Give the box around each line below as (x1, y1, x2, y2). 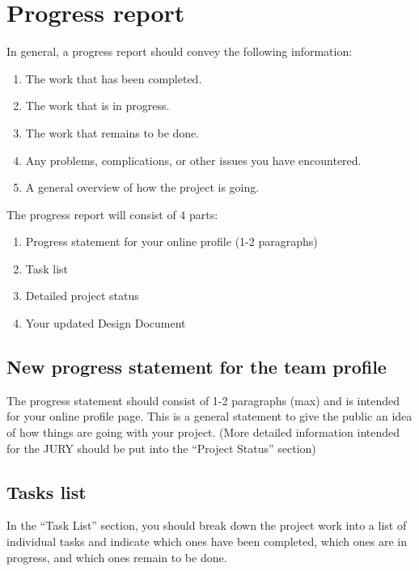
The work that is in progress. (25, 97, 170, 114)
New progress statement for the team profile (6, 354, 387, 379)
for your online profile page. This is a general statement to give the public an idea (6, 408, 413, 425)
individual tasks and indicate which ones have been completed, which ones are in (6, 533, 408, 550)
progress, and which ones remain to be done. (6, 548, 227, 565)
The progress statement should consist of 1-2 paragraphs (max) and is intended (6, 391, 400, 408)
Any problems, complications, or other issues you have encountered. (25, 151, 362, 168)
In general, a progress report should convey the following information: (6, 43, 353, 60)
